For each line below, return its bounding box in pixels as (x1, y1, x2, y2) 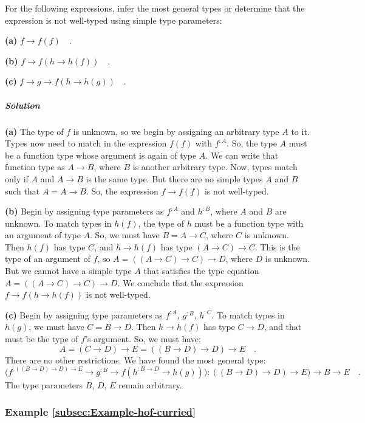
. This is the (254, 240, 300, 253)
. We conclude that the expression (117, 276, 244, 289)
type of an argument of (5, 252, 90, 265)
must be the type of (5, 332, 78, 345)
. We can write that (205, 148, 279, 161)
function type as (5, 160, 65, 173)
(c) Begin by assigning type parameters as (5, 308, 163, 321)
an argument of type (5, 229, 81, 241)
